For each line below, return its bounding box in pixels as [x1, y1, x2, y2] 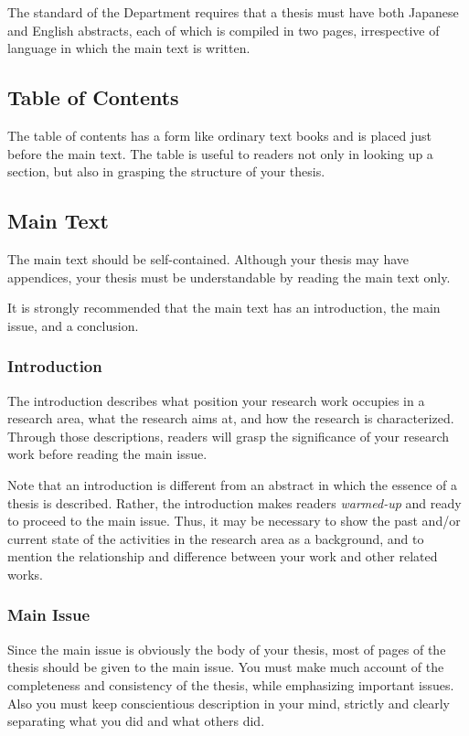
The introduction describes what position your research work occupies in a [7, 390, 425, 410]
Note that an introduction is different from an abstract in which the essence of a [7, 475, 458, 494]
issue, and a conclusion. [7, 315, 139, 335]
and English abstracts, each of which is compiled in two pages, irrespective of [7, 20, 440, 39]
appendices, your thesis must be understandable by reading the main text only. [7, 267, 451, 286]
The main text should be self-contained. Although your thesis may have [7, 249, 410, 268]
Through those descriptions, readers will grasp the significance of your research [7, 426, 450, 445]
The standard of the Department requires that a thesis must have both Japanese [7, 3, 459, 21]
